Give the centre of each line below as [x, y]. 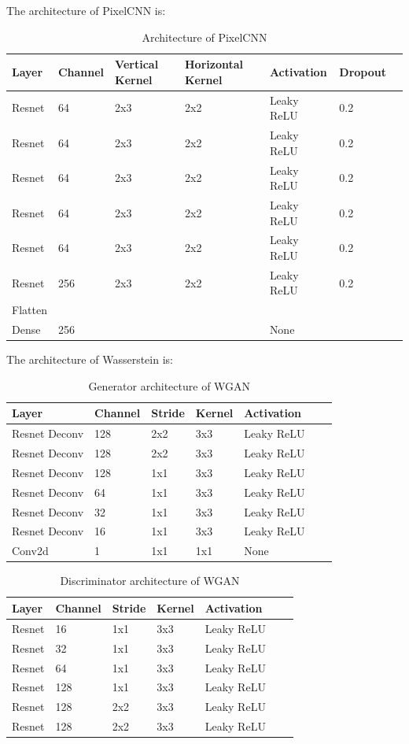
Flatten [29, 310]
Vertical [137, 64]
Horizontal [214, 64]
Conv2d [30, 551]
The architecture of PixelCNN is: [86, 10]
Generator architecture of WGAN [169, 385]
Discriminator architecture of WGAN [150, 581]
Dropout [363, 71]
